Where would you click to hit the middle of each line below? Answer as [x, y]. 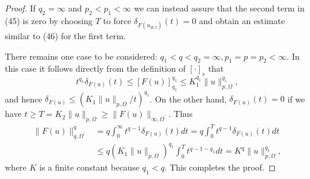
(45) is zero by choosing [49, 20]
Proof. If [20, 8]
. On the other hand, [188, 99]
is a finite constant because [90, 167]
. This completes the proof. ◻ [220, 167]
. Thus [180, 114]
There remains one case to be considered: [81, 56]
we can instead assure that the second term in [219, 8]
